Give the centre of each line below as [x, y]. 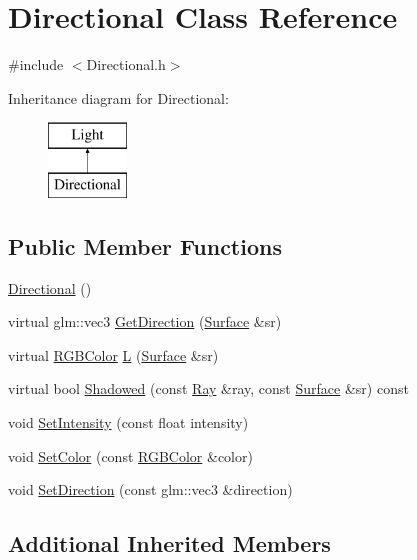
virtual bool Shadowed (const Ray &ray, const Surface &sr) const [208, 388]
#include [36, 64]
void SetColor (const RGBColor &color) [130, 455]
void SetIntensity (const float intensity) [128, 422]
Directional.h [126, 64]
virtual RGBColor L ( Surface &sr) [113, 354]
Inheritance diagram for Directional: [118, 97]
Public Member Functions [145, 245]
